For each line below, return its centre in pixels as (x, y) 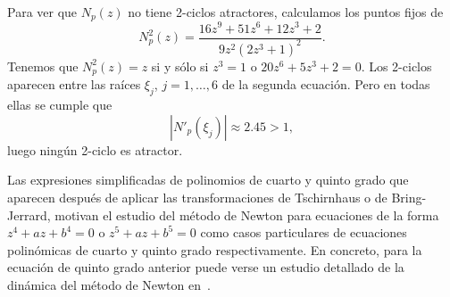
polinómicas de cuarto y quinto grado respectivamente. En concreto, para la (215, 249)
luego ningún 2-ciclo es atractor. (95, 149)
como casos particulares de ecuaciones (304, 232)
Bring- (409, 197)
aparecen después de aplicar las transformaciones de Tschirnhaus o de (197, 197)
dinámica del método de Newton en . (109, 284)
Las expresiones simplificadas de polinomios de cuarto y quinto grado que (208, 180)
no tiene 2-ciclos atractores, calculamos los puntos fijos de (286, 12)
